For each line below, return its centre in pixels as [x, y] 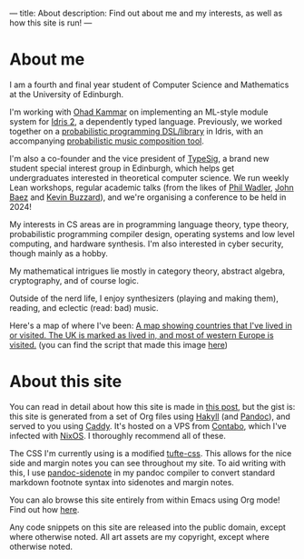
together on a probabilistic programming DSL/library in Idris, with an [136, 131]
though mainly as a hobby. [59, 253]
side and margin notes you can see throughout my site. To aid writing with [147, 463]
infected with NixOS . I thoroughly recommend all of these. [118, 435]
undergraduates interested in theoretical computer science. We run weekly [149, 177]
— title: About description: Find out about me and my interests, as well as [146, 13]
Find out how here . [44, 509]
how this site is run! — [51, 23]
